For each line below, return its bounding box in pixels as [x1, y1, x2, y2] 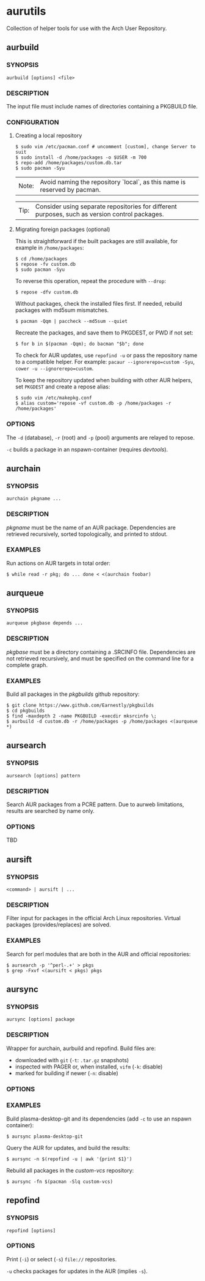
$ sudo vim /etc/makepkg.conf [15, 395, 93, 401]
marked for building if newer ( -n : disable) [15, 1069, 119, 1076]
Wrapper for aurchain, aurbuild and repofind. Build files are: [6, 1045, 156, 1052]
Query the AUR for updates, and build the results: [6, 1144, 130, 1151]
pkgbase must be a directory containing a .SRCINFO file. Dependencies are [6, 648, 196, 656]
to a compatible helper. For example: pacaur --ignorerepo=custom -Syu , [15, 358, 195, 366]
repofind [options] [6, 1227, 56, 1234]
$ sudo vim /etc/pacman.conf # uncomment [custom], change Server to [15, 144, 196, 150]
